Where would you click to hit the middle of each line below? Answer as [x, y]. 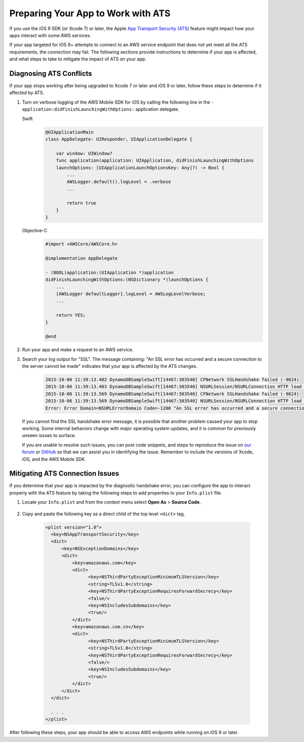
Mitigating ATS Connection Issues [64, 473]
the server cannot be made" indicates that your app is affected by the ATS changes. [110, 366]
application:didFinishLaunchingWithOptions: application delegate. [101, 109]
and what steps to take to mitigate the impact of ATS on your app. [78, 59]
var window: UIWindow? [84, 153]
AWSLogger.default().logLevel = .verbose [119, 182]
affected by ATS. [27, 93]
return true [81, 203]
